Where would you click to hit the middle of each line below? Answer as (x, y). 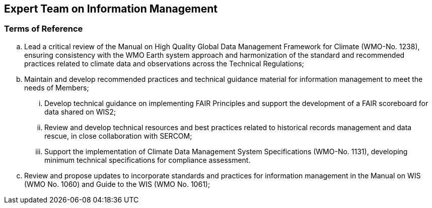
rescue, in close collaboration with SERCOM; (118, 136)
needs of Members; (57, 87)
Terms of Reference (44, 29)
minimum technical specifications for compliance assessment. (148, 160)
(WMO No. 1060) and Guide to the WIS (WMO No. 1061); (117, 184)
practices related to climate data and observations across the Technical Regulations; (164, 63)
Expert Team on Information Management (111, 9)
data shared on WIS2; (80, 112)
